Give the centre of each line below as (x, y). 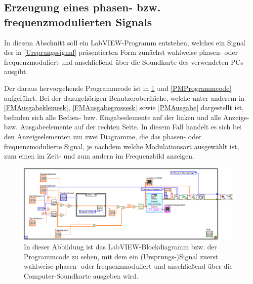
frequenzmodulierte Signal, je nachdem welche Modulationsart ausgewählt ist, (122, 146)
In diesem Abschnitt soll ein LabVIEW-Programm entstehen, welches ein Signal (125, 42)
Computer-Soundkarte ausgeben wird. (81, 275)
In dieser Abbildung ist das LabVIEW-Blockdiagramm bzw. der (121, 247)
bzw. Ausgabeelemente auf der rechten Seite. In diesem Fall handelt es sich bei (123, 127)
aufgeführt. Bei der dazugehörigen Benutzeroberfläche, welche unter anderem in (124, 98)
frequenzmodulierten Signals (78, 21)
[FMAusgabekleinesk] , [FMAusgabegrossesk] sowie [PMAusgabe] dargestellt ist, (124, 107)
